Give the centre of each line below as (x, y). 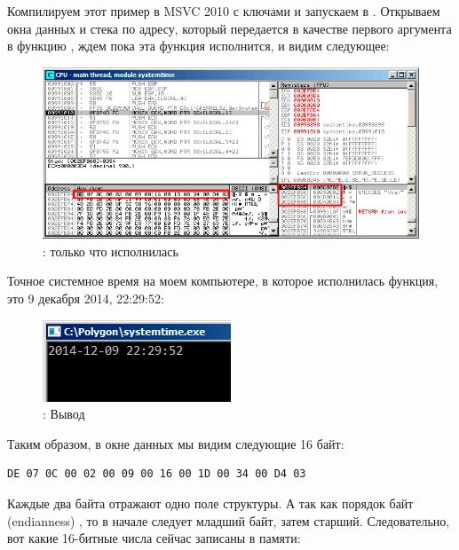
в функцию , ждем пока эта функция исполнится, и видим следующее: (198, 46)
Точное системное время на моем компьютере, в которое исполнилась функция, (223, 281)
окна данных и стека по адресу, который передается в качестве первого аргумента (229, 28)
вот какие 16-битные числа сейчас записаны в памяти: (154, 538)
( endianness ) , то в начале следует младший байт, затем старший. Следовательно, (229, 520)
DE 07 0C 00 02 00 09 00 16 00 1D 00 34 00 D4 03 (157, 474)
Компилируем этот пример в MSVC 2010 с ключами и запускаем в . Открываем (224, 11)
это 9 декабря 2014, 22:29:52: (86, 299)
